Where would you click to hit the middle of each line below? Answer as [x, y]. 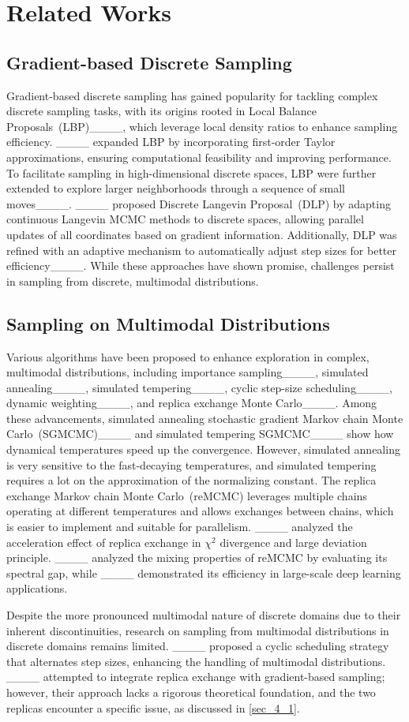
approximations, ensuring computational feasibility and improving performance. [199, 157]
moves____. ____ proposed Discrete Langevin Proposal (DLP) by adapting [199, 203]
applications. [37, 588]
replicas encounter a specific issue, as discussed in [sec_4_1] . [153, 707]
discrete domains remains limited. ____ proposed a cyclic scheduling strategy [198, 646]
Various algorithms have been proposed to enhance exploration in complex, [188, 356]
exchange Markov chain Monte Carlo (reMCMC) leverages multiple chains [187, 495]
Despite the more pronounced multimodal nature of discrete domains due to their [204, 615]
